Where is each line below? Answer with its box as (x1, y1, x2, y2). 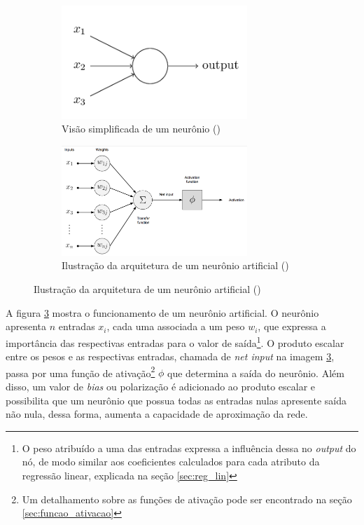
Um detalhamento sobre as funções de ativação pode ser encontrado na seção (22, 491, 352, 506)
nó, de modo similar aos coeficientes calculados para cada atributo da (22, 454, 320, 469)
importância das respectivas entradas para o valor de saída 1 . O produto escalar (6, 333, 344, 350)
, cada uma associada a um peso (106, 319, 245, 334)
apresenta (6, 319, 47, 334)
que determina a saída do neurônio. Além (167, 365, 344, 380)
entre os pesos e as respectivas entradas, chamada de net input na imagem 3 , (6, 349, 335, 364)
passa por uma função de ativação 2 (6, 363, 155, 380)
